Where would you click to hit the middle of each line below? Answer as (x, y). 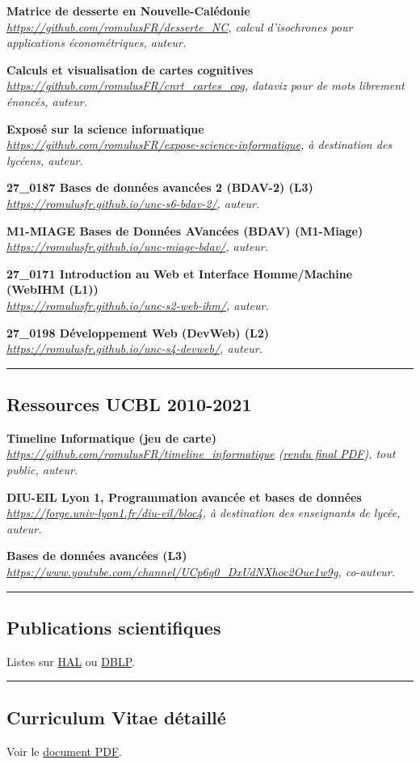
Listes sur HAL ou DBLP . (71, 661)
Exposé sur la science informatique (105, 128)
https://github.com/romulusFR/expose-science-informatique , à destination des (199, 144)
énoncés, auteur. (47, 101)
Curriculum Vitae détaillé (116, 717)
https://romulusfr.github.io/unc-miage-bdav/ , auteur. (138, 246)
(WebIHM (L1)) (52, 289)
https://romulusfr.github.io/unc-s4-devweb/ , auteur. (134, 348)
